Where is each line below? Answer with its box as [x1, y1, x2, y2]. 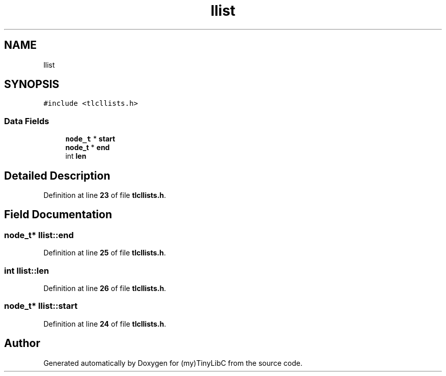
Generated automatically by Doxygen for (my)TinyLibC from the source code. [43, 358, 303, 367]
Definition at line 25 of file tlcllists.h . [43, 248, 166, 257]
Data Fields [4, 115, 49, 126]
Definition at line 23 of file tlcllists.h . [43, 191, 166, 200]
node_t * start [65, 134, 116, 143]
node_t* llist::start [4, 301, 78, 311]
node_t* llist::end [4, 229, 74, 240]
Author [4, 337, 40, 350]
